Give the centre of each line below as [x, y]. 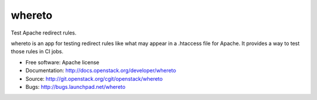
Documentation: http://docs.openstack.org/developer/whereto [101, 71]
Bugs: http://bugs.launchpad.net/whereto [75, 87]
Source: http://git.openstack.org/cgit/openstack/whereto [94, 78]
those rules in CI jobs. [37, 51]
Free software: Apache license [63, 62]
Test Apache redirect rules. [44, 33]
